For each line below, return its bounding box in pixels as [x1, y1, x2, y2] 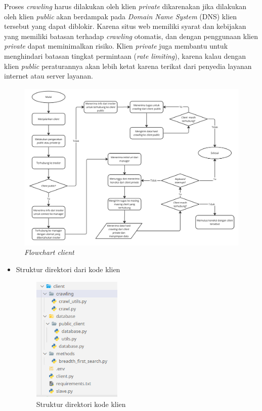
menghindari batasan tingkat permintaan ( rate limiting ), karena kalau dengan [4, 50, 246, 61]
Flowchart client [24, 247, 74, 257]
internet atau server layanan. [4, 70, 93, 81]
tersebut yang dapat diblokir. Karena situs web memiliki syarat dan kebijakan [4, 21, 246, 31]
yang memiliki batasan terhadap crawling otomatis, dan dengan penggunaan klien [4, 30, 258, 41]
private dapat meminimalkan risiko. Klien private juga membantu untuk [4, 41, 228, 51]
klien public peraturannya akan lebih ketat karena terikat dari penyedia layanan [4, 60, 252, 71]
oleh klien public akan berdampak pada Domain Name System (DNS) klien [4, 11, 237, 21]
